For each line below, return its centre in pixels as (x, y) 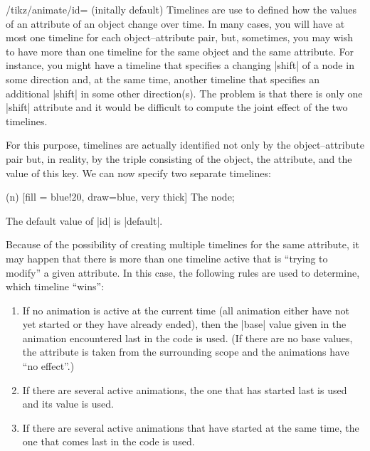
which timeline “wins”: (55, 286)
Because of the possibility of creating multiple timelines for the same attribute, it (183, 244)
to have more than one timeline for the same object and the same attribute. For (180, 51)
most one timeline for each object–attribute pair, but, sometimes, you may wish (180, 37)
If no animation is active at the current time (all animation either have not (186, 310)
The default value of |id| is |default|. (84, 220)
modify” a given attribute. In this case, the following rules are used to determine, (183, 272)
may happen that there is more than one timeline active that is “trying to (167, 258)
